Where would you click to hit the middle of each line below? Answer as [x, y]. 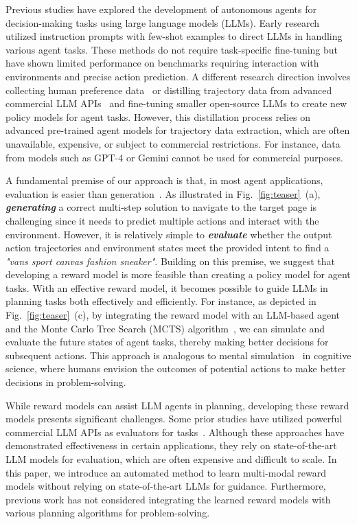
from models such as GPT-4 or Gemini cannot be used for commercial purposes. [174, 157]
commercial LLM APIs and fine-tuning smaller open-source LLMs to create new [176, 103]
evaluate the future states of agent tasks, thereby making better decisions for [167, 342]
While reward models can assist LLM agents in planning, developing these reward [177, 405]
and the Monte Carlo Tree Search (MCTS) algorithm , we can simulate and [165, 328]
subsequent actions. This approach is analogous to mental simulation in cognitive [178, 355]
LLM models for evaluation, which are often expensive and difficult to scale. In [171, 459]
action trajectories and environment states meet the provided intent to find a [168, 248]
